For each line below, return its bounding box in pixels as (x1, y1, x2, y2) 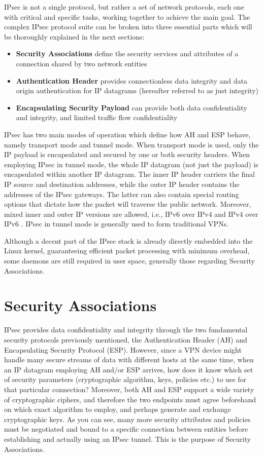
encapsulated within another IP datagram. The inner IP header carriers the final (4, 169, 255, 179)
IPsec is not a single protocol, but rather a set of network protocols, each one (4, 2, 244, 12)
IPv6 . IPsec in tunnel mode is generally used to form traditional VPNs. (4, 218, 229, 229)
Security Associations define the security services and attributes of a (16, 48, 239, 59)
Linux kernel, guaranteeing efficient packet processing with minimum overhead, (4, 245, 250, 256)
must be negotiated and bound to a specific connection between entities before (4, 424, 248, 434)
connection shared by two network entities (16, 58, 147, 68)
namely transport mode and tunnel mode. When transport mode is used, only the (4, 139, 259, 149)
